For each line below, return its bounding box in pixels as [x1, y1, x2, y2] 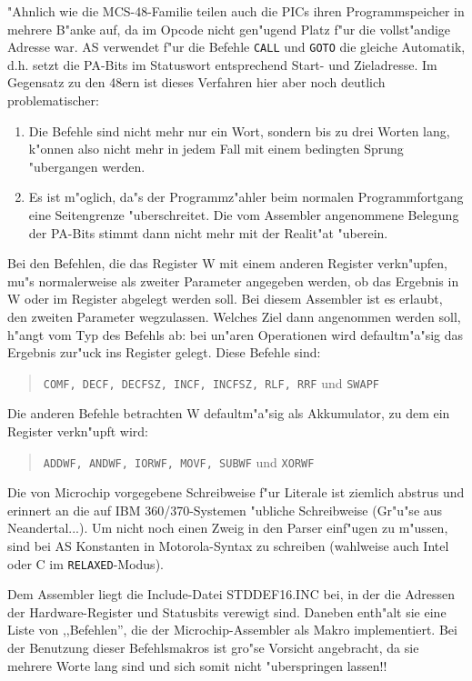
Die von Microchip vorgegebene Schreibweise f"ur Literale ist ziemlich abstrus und [7, 483, 465, 502]
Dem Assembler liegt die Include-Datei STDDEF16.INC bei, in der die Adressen [7, 585, 455, 604]
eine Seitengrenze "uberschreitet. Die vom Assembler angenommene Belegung [28, 205, 459, 224]
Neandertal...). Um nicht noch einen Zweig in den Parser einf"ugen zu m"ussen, [7, 518, 448, 537]
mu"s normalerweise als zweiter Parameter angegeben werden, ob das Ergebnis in [7, 271, 459, 290]
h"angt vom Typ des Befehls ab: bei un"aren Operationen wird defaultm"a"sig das [7, 325, 464, 344]
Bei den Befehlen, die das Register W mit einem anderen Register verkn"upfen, [7, 254, 447, 273]
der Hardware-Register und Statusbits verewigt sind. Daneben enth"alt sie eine [7, 602, 447, 621]
